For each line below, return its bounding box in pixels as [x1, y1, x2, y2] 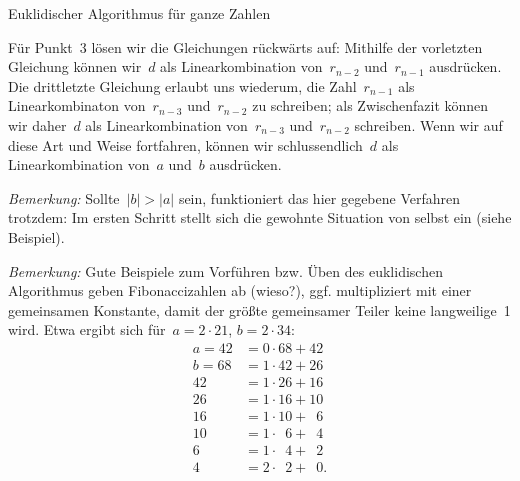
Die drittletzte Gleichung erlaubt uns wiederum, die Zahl [8, 75, 357, 96]
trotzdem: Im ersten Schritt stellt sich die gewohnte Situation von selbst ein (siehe [8, 207, 512, 228]
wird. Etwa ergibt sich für [8, 319, 166, 340]
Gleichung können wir [8, 56, 142, 77]
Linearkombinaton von [8, 95, 146, 116]
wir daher [8, 114, 67, 135]
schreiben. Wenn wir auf [354, 114, 503, 135]
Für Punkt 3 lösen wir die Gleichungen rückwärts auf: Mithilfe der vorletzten [8, 36, 483, 57]
